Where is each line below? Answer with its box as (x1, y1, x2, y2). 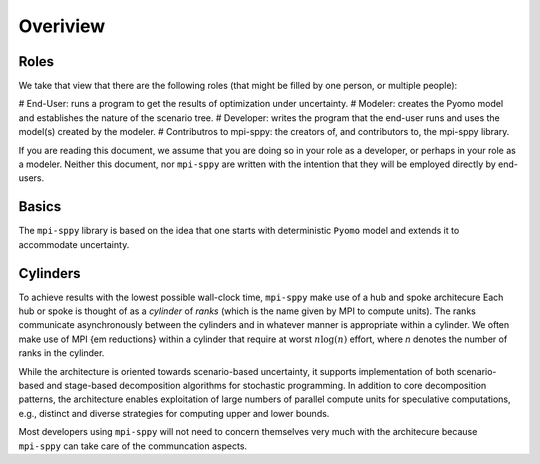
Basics (18, 198, 62, 215)
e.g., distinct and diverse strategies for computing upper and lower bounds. (18, 407, 330, 419)
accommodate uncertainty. (18, 238, 130, 250)
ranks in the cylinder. (18, 347, 105, 359)
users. (18, 172, 45, 184)
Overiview (18, 15, 106, 37)
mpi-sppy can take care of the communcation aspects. (18, 440, 248, 452)
